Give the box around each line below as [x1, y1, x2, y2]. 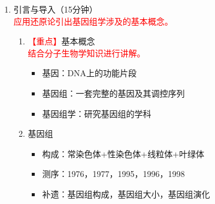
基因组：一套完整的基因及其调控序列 [42, 86, 185, 99]
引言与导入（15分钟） [13, 3, 98, 15]
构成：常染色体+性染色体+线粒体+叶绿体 [42, 147, 205, 160]
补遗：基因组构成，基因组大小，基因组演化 [42, 187, 210, 200]
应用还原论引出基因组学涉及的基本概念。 [13, 14, 173, 27]
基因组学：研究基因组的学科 [42, 107, 152, 119]
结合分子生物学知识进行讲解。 [28, 46, 146, 59]
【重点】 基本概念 [28, 35, 95, 47]
